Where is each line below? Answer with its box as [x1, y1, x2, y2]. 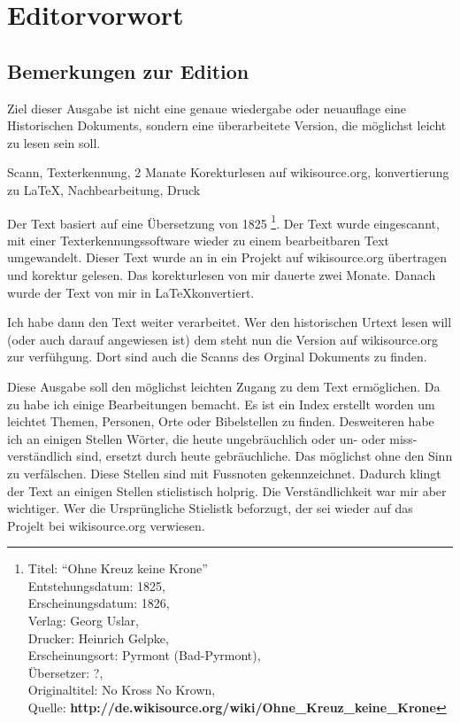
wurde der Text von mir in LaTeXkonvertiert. [7, 283, 255, 301]
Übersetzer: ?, [27, 663, 103, 681]
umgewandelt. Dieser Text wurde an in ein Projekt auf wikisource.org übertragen [7, 248, 448, 267]
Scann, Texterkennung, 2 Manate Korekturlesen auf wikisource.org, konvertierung [7, 163, 449, 182]
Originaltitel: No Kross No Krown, [27, 680, 216, 699]
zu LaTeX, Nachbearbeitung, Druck [7, 180, 201, 198]
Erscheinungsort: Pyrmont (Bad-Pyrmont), [27, 646, 261, 665]
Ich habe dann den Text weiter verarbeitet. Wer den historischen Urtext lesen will [7, 313, 452, 331]
